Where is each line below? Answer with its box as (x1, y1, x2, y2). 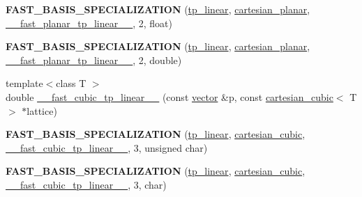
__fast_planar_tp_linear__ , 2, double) (6, 52, 182, 67)
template (6, 76, 43, 90)
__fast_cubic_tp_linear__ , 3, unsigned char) (6, 140, 208, 155)
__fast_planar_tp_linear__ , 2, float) (6, 15, 172, 30)
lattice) (27, 103, 57, 118)
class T (56, 76, 86, 90)
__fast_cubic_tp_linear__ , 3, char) (6, 177, 167, 191)
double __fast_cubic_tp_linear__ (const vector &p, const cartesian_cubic (6, 89, 333, 104)
